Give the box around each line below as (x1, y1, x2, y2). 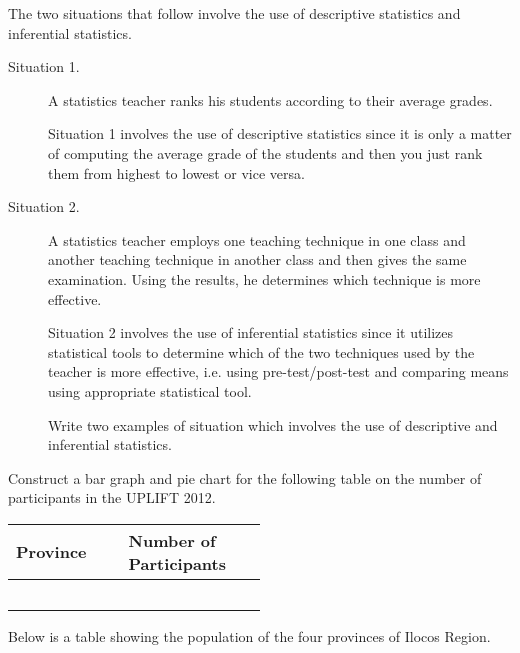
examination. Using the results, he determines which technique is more (48, 268, 481, 289)
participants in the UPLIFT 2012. (8, 487, 216, 508)
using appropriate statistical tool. (48, 380, 252, 401)
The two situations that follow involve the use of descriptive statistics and (8, 3, 461, 23)
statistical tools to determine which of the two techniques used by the (48, 341, 475, 362)
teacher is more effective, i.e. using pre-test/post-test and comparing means (48, 361, 509, 382)
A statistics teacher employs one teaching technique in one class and (48, 229, 466, 250)
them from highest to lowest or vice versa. (48, 162, 305, 183)
